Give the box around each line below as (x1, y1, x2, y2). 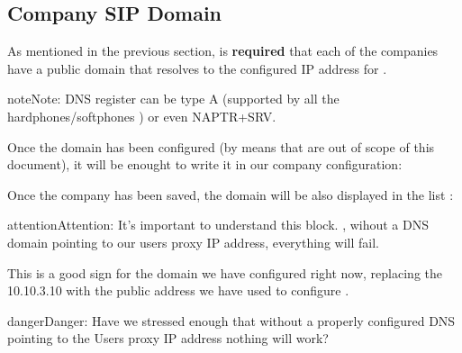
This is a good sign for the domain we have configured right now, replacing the (7, 263, 442, 282)
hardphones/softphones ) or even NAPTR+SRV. (7, 106, 276, 125)
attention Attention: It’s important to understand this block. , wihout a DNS (7, 215, 430, 234)
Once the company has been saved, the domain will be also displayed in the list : (7, 185, 454, 204)
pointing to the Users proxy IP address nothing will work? (7, 329, 329, 348)
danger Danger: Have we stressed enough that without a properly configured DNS (7, 311, 456, 330)
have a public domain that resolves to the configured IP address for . (7, 59, 387, 77)
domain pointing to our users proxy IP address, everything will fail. (7, 232, 379, 251)
